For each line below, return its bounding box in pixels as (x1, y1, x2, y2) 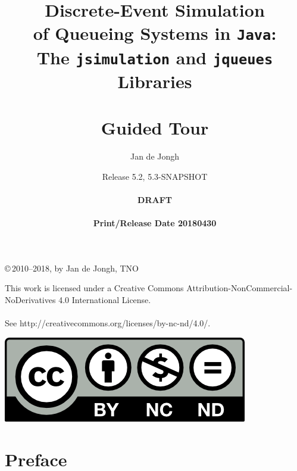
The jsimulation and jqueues (36, 45, 273, 69)
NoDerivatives (5, 294, 56, 306)
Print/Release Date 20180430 (93, 217, 217, 229)
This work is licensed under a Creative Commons (5, 282, 184, 294)
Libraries (117, 69, 192, 93)
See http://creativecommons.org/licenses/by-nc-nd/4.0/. (5, 317, 211, 329)
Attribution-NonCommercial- (186, 282, 293, 294)
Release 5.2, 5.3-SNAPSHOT (102, 170, 208, 182)
